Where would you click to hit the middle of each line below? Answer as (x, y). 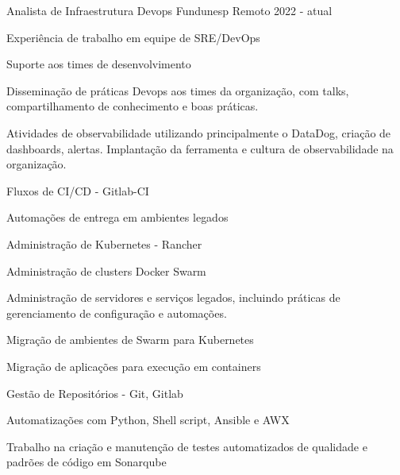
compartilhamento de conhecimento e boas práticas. (133, 106)
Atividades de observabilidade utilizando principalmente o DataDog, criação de (199, 132)
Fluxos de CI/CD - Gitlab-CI (78, 190)
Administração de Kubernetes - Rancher (104, 243)
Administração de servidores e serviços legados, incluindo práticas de (173, 297)
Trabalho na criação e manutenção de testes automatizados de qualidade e (187, 446)
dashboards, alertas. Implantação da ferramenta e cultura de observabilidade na (200, 148)
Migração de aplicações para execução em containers (134, 366)
